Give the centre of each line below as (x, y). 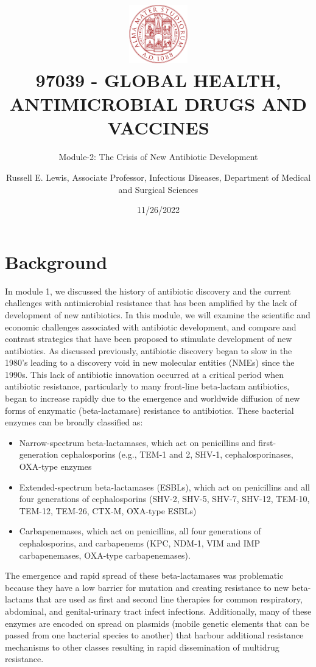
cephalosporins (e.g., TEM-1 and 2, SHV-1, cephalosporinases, (177, 454)
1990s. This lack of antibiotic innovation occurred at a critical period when (145, 374)
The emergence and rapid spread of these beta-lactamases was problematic (144, 575)
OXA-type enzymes (55, 466)
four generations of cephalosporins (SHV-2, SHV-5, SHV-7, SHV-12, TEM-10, (164, 499)
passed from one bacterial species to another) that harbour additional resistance (154, 635)
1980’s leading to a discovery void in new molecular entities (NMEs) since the (150, 362)
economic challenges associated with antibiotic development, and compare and (151, 327)
